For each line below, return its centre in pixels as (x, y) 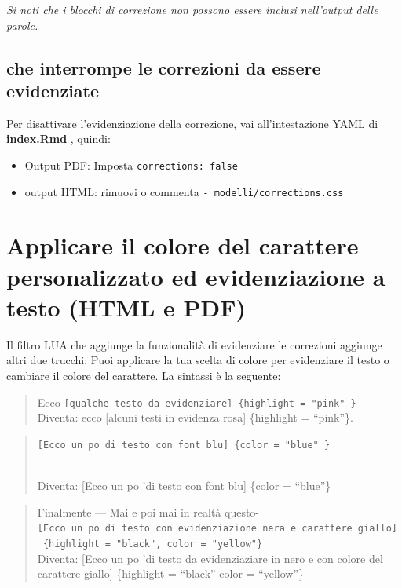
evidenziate (53, 90)
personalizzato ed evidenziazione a (196, 276)
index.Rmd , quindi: (58, 139)
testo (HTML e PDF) (126, 307)
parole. (22, 25)
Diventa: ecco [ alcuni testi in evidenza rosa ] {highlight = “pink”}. (195, 417)
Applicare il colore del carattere (183, 245)
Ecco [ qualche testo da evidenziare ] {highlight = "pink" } (197, 402)
